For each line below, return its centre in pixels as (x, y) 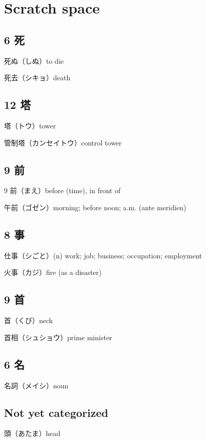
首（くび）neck (29, 320)
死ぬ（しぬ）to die (34, 60)
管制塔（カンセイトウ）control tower (63, 142)
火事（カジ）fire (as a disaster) (53, 272)
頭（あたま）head (32, 433)
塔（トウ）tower (30, 125)
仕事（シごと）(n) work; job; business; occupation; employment (103, 255)
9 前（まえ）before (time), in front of (62, 190)
